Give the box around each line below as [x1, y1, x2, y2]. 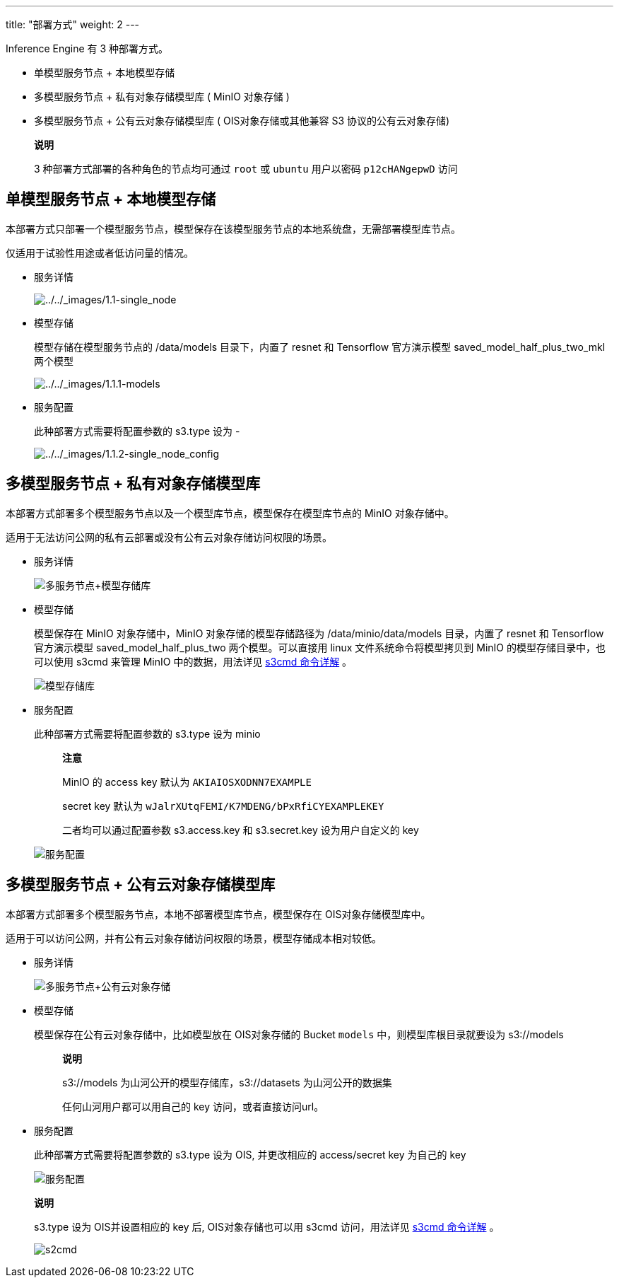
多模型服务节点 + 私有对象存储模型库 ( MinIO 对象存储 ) [34, 91, 290, 103]
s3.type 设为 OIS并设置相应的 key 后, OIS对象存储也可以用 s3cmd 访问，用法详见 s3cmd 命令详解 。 [34, 1220, 500, 1233]
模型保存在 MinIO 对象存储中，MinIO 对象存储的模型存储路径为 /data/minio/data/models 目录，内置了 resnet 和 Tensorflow [34, 627, 604, 639]
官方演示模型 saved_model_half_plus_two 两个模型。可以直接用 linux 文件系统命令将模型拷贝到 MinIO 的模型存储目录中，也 [34, 641, 606, 654]
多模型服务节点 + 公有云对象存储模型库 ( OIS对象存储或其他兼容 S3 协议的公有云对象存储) [34, 115, 450, 127]
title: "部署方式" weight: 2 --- [6, 18, 140, 30]
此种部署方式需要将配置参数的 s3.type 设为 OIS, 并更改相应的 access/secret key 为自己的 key [34, 1148, 466, 1161]
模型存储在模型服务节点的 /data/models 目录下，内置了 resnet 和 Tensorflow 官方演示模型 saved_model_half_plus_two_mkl [34, 340, 606, 353]
